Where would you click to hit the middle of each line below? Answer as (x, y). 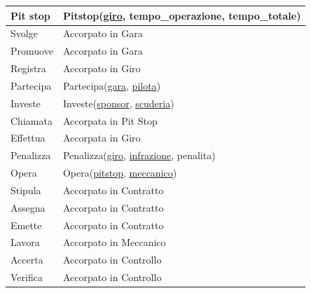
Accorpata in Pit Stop (110, 120)
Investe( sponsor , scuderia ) (118, 103)
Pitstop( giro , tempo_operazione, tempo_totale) (182, 15)
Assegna (28, 207)
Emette (26, 225)
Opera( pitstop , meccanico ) (120, 173)
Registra (28, 68)
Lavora (25, 242)
